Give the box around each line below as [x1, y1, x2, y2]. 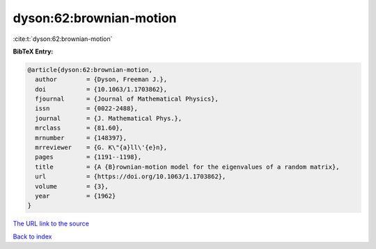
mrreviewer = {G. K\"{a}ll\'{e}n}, [35, 144, 167, 152]
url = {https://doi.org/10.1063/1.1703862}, [35, 173, 226, 180]
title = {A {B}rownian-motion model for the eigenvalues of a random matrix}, [35, 163, 340, 171]
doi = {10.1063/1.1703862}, [35, 85, 167, 93]
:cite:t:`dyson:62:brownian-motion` [13, 35, 113, 43]
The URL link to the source [13, 219, 90, 228]
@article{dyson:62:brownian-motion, [27, 66, 153, 74]
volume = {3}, [35, 182, 109, 190]
